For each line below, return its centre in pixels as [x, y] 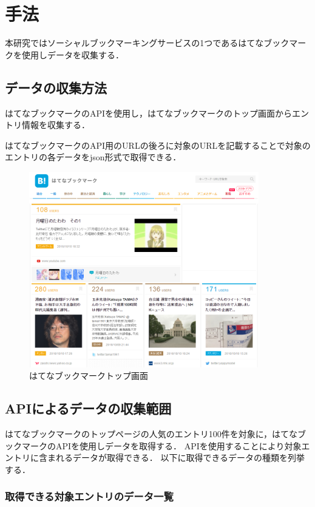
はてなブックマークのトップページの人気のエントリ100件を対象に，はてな [151, 433]
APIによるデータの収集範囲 [88, 408]
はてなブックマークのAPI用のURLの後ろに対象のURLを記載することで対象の [158, 145]
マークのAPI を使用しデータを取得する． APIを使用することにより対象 [161, 445]
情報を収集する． [56, 125]
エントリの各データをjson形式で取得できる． [93, 157]
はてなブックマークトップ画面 [89, 376]
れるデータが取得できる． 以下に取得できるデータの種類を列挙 [180, 458]
